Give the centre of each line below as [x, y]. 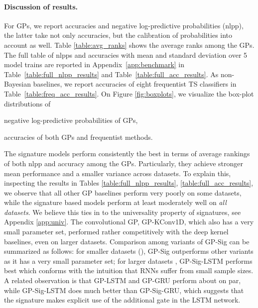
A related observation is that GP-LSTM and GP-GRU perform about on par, [123, 280]
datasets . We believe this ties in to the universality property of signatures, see [123, 212]
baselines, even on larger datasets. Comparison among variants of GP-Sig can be [127, 241]
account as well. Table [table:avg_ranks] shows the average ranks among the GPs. [129, 45]
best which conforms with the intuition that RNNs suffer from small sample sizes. [129, 270]
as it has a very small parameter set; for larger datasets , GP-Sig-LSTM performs [128, 260]
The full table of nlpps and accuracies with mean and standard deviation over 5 [126, 54]
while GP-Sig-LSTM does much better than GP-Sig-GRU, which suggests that [124, 290]
